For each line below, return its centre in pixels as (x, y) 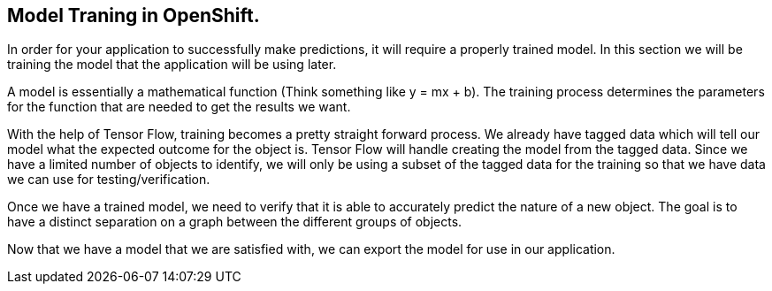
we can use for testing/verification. (109, 180)
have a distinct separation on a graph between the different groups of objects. (235, 222)
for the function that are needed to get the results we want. (179, 107)
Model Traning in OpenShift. (134, 15)
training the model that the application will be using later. (172, 65)
